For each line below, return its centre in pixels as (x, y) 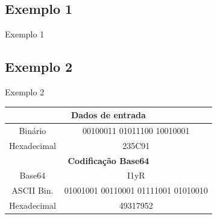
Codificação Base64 (108, 160)
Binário (33, 130)
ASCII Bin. (33, 190)
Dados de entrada (108, 115)
